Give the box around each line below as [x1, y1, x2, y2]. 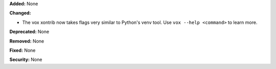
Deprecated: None [9, 28, 50, 35]
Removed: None [9, 38, 44, 44]
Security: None [9, 56, 42, 63]
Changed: [9, 10, 31, 16]
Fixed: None [9, 47, 36, 53]
